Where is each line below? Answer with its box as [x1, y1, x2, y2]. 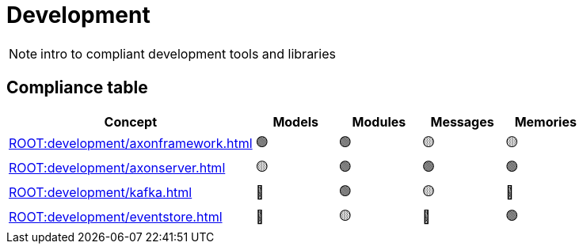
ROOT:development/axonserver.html [9, 160, 226, 176]
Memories [514, 113, 577, 130]
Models [272, 113, 319, 130]
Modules [352, 113, 406, 130]
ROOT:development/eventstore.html [9, 209, 223, 225]
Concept [104, 113, 158, 130]
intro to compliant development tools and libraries [40, 45, 336, 62]
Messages [430, 113, 494, 130]
